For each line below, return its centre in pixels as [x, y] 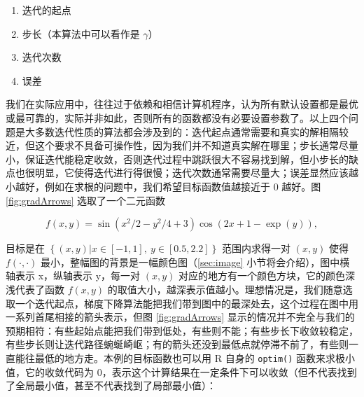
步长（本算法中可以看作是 [81, 33]
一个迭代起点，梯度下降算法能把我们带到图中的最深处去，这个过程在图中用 [187, 303]
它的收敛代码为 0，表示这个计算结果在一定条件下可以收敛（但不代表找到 [191, 371]
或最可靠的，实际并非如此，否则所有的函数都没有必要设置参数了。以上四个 [177, 117]
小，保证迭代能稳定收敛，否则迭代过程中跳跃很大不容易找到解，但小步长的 [177, 159]
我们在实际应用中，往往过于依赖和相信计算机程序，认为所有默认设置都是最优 [182, 104]
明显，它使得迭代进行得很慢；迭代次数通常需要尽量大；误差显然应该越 [196, 173]
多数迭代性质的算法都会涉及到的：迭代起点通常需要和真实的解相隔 [187, 131]
